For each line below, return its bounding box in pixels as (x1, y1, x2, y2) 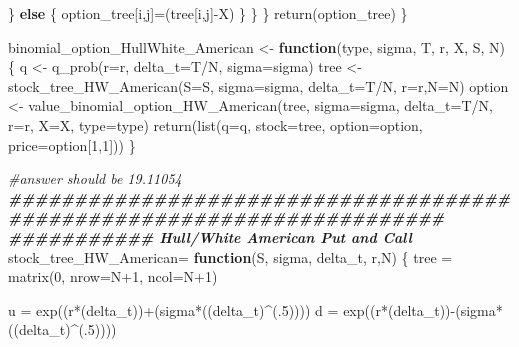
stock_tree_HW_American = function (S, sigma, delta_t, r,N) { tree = (8, 246, 453, 267)
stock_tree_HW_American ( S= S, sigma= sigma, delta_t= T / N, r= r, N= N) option (8, 75, 509, 96)
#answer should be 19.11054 (8, 168, 182, 189)
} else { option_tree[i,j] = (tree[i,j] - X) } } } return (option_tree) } (8, 3, 408, 23)
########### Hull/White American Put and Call (8, 226, 412, 247)
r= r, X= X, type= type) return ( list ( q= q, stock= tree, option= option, (8, 114, 423, 135)
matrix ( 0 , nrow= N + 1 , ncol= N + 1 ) (8, 266, 218, 287)
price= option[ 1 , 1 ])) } (8, 134, 136, 155)
